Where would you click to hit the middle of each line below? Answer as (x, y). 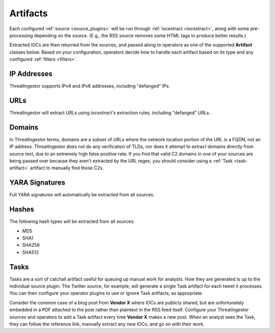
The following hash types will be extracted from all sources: (72, 221)
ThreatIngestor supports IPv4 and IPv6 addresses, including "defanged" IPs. (90, 86)
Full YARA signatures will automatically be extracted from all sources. (82, 195)
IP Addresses (31, 74)
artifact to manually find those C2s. (67, 168)
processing (21, 35)
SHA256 (31, 245)
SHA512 (31, 252)
